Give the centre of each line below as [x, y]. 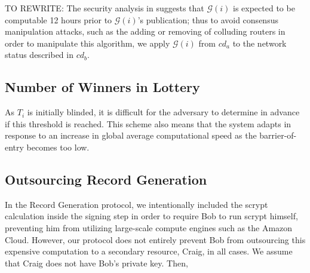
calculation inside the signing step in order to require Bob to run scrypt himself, [151, 216]
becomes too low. [58, 147]
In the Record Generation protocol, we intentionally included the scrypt [136, 204]
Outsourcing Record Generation [106, 179]
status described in [39, 55]
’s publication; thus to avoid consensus [208, 19]
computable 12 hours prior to [59, 19]
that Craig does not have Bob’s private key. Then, [96, 263]
